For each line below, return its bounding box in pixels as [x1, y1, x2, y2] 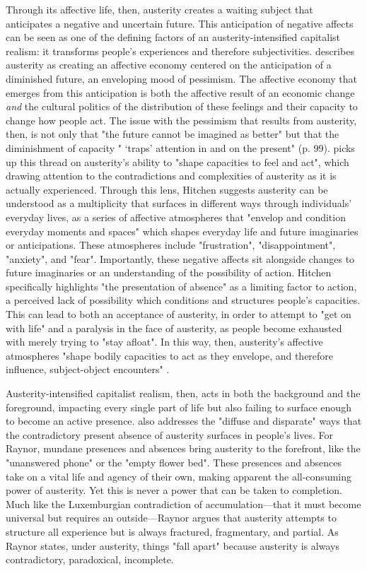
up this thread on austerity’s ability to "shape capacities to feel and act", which [6, 154, 349, 169]
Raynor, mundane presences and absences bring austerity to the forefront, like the [6, 441, 361, 456]
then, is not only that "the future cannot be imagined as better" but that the [6, 126, 339, 141]
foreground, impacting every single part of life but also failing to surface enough [6, 399, 351, 414]
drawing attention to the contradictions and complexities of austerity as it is [6, 168, 337, 183]
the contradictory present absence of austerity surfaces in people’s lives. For [6, 427, 333, 442]
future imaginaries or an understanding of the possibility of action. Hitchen [6, 265, 332, 280]
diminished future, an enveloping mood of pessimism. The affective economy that [6, 71, 357, 86]
